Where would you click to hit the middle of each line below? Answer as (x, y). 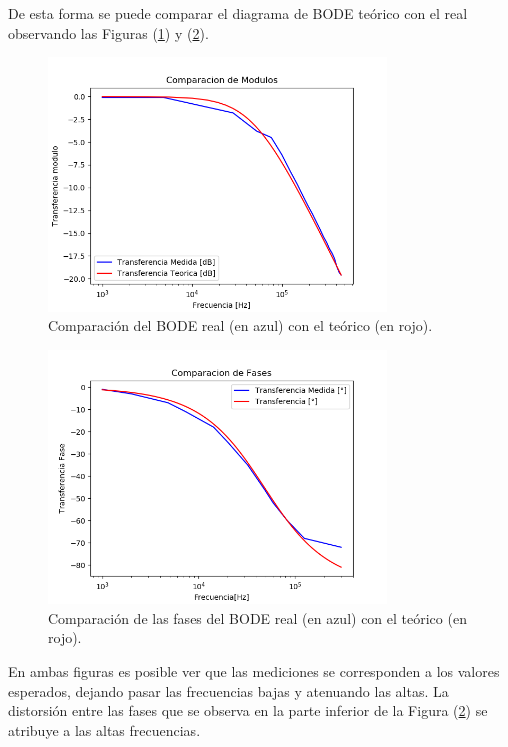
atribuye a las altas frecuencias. (104, 729)
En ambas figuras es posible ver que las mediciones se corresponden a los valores (254, 670)
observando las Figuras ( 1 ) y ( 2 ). (108, 32)
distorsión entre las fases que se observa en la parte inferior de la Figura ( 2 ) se (248, 710)
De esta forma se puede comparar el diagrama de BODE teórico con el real (238, 13)
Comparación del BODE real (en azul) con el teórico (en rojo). (240, 325)
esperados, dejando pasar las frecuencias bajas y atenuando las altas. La (228, 690)
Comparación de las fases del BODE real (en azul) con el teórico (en (257, 617)
